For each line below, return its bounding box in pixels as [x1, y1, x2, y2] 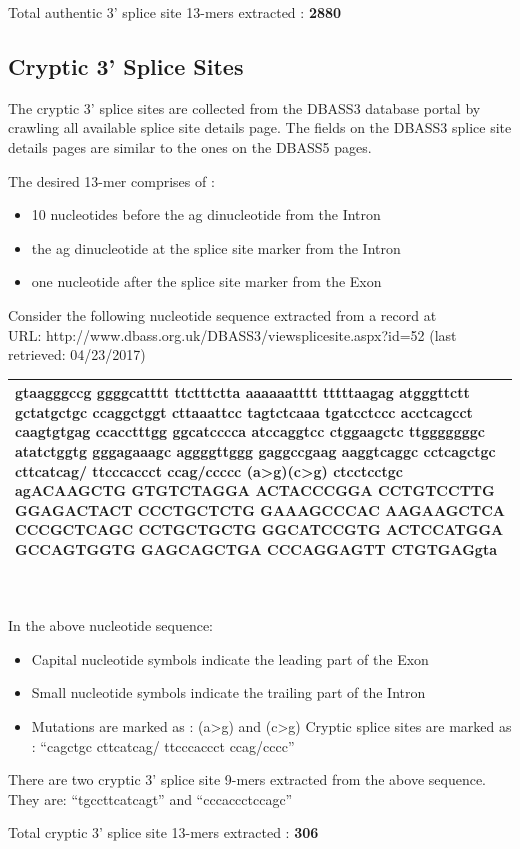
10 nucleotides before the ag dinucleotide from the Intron [31, 204, 381, 225]
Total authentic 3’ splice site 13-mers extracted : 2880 [8, 2, 342, 22]
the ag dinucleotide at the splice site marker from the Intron [31, 237, 401, 258]
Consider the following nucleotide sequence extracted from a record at [8, 304, 437, 325]
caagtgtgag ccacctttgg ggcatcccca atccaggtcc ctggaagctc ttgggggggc [15, 421, 485, 442]
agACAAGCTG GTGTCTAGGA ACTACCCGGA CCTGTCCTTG [15, 480, 495, 501]
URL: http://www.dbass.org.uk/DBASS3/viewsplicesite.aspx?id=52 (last [8, 324, 457, 345]
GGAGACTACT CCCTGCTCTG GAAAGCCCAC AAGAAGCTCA [15, 499, 505, 520]
